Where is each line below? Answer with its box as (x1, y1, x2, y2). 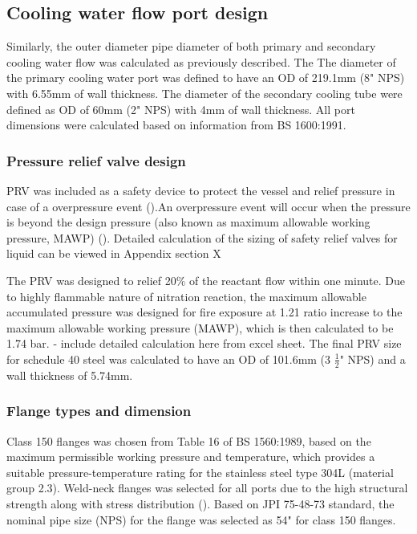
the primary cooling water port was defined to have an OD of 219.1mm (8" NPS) (6, 69, 405, 86)
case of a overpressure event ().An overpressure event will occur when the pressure (6, 198, 411, 214)
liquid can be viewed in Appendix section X (6, 245, 221, 262)
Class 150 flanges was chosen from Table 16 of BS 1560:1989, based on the (6, 432, 371, 449)
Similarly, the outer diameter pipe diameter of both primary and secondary (6, 38, 376, 55)
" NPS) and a (339, 350, 406, 367)
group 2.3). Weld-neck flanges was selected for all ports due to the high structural (6, 479, 408, 496)
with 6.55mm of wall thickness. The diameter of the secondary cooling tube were (6, 84, 403, 101)
